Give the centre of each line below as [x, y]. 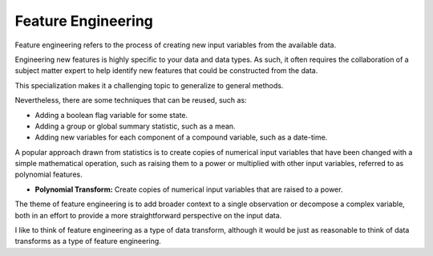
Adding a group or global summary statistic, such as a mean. [135, 126]
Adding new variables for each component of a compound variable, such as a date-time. [181, 137]
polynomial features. [49, 175]
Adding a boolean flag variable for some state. [111, 115]
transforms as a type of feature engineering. [88, 242]
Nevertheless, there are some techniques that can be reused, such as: [131, 100]
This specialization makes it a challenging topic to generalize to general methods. [149, 85]
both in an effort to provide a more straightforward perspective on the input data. [148, 215]
